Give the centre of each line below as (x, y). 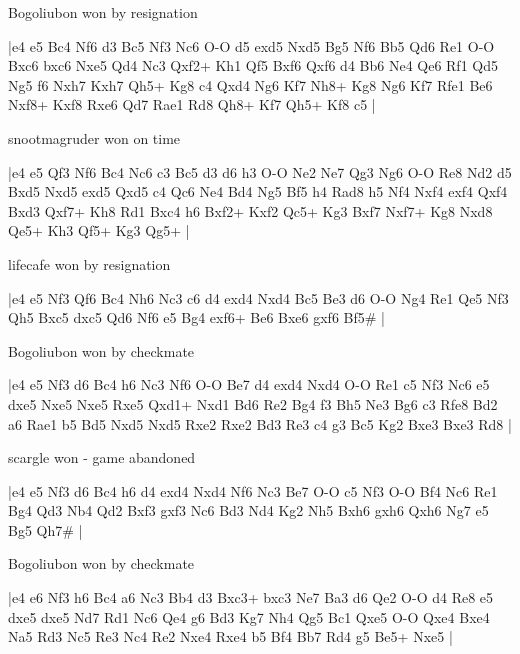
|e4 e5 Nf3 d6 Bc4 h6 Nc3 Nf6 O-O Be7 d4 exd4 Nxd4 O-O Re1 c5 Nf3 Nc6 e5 (249, 384)
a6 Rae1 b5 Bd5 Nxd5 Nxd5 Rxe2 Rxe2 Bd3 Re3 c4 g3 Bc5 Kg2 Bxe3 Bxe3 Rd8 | (260, 423)
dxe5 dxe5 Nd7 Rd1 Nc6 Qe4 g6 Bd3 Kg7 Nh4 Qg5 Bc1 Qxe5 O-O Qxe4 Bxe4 (249, 616)
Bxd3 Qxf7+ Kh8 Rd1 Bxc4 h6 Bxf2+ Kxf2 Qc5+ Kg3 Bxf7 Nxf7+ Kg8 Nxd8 (250, 210)
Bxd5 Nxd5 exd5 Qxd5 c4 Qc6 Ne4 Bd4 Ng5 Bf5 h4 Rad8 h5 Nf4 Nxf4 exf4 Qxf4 (258, 191)
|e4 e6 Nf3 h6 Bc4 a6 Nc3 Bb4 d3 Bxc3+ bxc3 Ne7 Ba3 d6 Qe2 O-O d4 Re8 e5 (251, 597)
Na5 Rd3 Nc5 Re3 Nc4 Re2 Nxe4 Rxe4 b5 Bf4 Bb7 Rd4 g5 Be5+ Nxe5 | (230, 636)
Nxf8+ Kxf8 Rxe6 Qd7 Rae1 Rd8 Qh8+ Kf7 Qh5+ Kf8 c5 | (192, 104)
